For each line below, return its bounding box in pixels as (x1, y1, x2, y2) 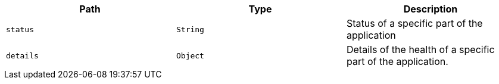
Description (403, 3, 458, 15)
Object (176, 51, 204, 60)
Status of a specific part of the (346, 17, 483, 29)
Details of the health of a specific (346, 43, 495, 55)
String (176, 24, 204, 34)
